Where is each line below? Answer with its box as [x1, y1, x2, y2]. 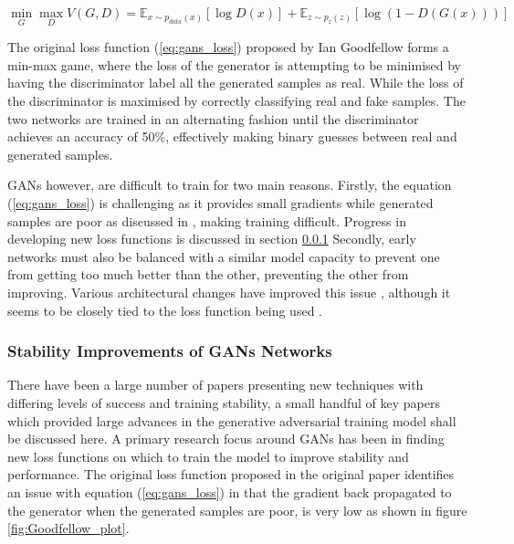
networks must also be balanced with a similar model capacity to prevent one [7, 246, 440, 266]
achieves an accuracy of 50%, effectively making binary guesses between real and [7, 127, 457, 146]
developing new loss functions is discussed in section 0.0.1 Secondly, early [7, 229, 416, 248]
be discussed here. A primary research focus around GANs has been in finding [7, 429, 445, 448]
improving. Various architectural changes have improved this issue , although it [7, 282, 451, 301]
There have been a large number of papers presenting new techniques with [7, 375, 424, 394]
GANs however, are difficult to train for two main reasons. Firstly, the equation [7, 175, 452, 194]
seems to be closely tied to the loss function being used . [7, 300, 322, 319]
